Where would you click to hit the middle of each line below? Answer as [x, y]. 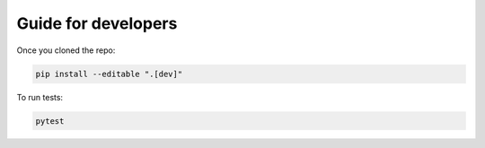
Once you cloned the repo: [66, 50]
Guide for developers [97, 23]
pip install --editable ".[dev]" [109, 74]
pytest [50, 121]
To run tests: [40, 97]
